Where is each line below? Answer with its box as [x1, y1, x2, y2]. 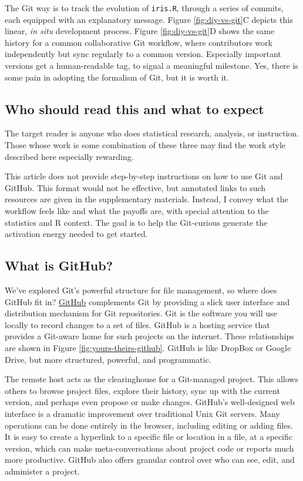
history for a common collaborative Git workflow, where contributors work [5, 36, 272, 48]
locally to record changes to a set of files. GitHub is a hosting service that [5, 318, 270, 330]
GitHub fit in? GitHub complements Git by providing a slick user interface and [5, 295, 290, 308]
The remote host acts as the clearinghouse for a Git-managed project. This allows [5, 373, 298, 385]
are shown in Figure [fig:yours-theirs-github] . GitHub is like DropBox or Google [5, 341, 291, 353]
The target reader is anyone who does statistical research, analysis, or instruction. [5, 127, 299, 139]
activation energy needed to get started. [5, 228, 148, 240]
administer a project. [5, 465, 80, 477]
